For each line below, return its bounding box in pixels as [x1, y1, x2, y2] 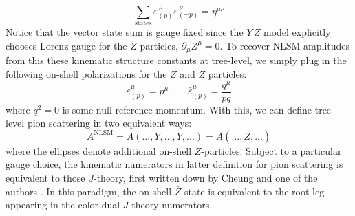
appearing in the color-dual [6, 197, 120, 212]
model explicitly [263, 25, 331, 39]
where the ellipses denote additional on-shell [6, 143, 192, 158]
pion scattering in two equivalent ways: [27, 116, 192, 130]
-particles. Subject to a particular [201, 143, 342, 158]
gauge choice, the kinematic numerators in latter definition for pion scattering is [6, 157, 343, 171]
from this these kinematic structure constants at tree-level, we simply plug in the [6, 53, 347, 67]
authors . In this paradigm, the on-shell [6, 184, 172, 198]
